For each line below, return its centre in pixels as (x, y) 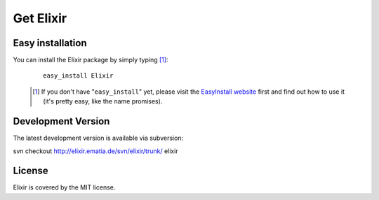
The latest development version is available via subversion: (98, 138)
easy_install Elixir (78, 76)
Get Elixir (40, 18)
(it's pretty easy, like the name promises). (103, 101)
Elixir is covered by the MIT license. (64, 187)
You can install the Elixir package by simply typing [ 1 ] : (91, 60)
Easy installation (50, 43)
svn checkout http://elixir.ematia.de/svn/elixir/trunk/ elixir (95, 151)
